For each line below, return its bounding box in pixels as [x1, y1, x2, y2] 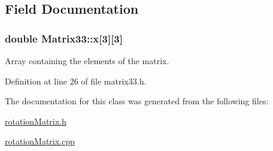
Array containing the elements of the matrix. [5, 55, 169, 67]
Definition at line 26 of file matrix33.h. [5, 74, 147, 87]
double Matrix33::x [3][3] [5, 31, 123, 46]
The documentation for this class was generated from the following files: [5, 95, 269, 107]
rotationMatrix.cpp [5, 135, 75, 147]
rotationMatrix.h [5, 114, 66, 127]
